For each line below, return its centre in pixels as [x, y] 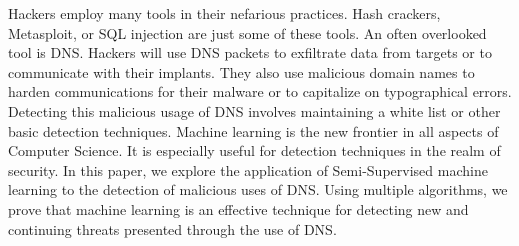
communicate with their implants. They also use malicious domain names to [241, 71]
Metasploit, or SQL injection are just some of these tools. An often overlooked [247, 32]
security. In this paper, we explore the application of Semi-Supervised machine [248, 169]
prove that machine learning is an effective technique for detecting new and [238, 208]
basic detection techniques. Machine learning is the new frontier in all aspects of [253, 130]
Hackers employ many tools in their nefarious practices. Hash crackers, [224, 13]
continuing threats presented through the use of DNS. [172, 228]
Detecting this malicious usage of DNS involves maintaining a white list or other [254, 110]
